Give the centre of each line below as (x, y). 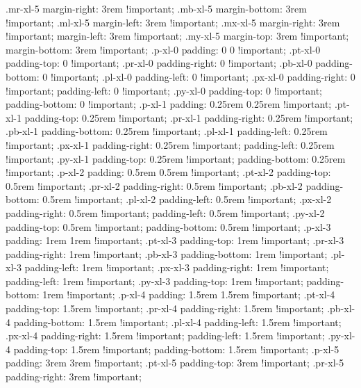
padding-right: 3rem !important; (74, 377)
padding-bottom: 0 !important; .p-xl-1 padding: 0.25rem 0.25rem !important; (169, 104)
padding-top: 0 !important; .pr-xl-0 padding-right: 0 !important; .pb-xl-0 (159, 63)
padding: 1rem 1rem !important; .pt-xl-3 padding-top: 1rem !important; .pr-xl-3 (175, 240)
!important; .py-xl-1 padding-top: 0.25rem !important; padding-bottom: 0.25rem (176, 158)
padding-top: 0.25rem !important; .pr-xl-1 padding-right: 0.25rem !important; (189, 117)
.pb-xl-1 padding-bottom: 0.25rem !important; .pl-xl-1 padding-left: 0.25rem (167, 131)
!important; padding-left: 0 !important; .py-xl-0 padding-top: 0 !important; (164, 90)
